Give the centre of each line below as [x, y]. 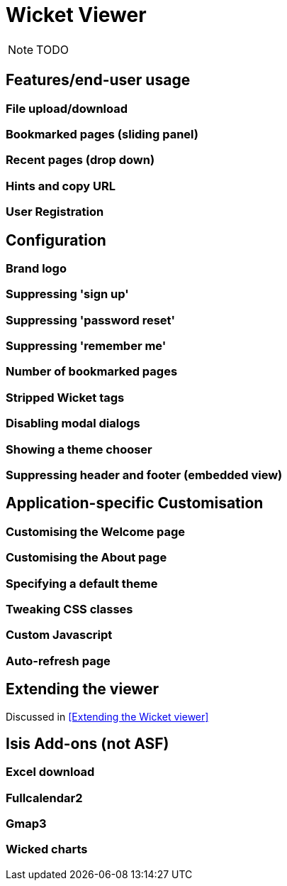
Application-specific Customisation [135, 503]
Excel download [50, 772]
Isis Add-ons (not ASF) [88, 743]
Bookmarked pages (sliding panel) [102, 134]
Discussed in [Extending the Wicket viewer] [107, 716]
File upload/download [67, 108]
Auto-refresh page [58, 661]
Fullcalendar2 [44, 798]
